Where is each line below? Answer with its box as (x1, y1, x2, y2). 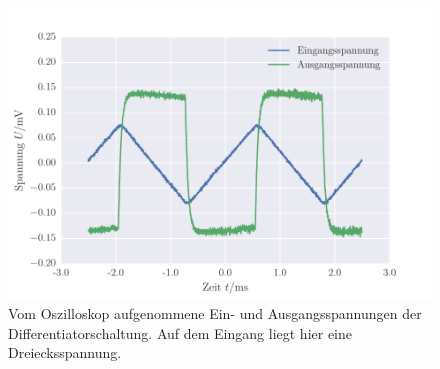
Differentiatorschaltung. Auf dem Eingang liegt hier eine (8, 322, 352, 343)
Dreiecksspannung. (8, 342, 122, 363)
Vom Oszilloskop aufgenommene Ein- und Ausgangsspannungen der (8, 303, 422, 324)
